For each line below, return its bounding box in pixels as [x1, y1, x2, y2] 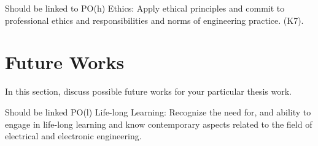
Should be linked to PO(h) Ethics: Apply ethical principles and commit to [5, 2, 285, 14]
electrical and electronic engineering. [5, 130, 142, 142]
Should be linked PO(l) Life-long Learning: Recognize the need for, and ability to [5, 105, 311, 118]
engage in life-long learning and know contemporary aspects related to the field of [5, 117, 312, 130]
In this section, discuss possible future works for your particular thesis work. [5, 85, 292, 98]
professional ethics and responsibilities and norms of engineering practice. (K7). [5, 13, 304, 26]
